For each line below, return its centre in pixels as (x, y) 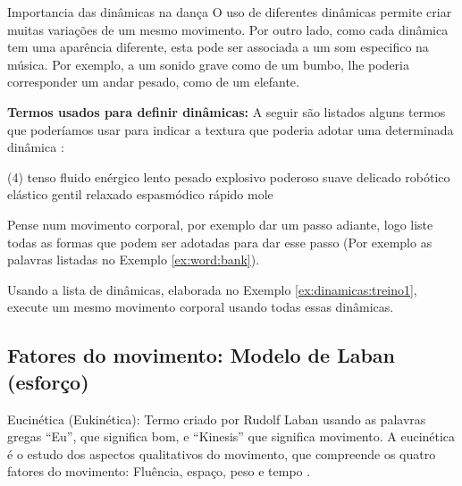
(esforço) (48, 381)
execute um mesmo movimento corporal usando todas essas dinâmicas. (201, 307)
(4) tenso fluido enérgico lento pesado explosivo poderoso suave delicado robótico (229, 176)
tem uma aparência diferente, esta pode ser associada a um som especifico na (218, 47)
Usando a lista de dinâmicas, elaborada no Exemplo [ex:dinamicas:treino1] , (212, 289)
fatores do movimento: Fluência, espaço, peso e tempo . (159, 471)
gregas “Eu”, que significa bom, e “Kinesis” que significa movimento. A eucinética (231, 436)
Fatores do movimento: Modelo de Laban (201, 355)
